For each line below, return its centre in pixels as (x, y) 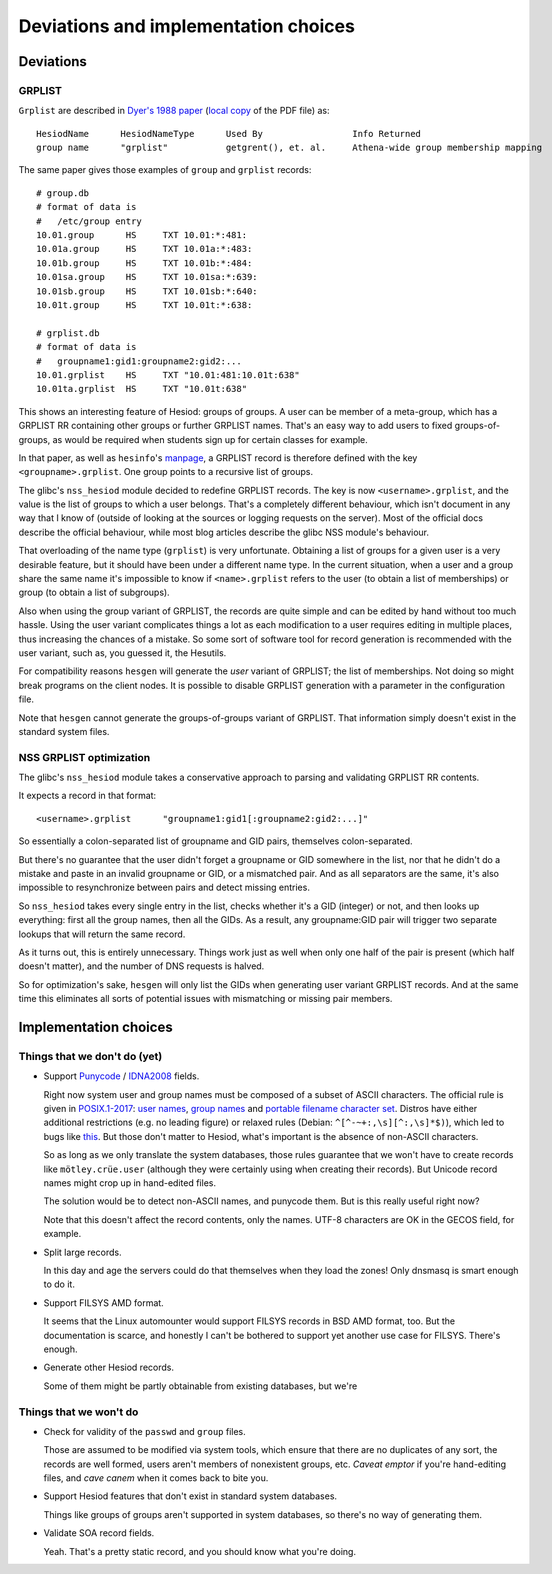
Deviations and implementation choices (186, 26)
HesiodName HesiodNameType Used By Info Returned (229, 133)
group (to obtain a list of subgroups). (94, 592)
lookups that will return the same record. (102, 934)
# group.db (63, 193)
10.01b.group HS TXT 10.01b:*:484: (144, 263)
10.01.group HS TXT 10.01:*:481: (142, 235)
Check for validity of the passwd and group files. (145, 1431)
